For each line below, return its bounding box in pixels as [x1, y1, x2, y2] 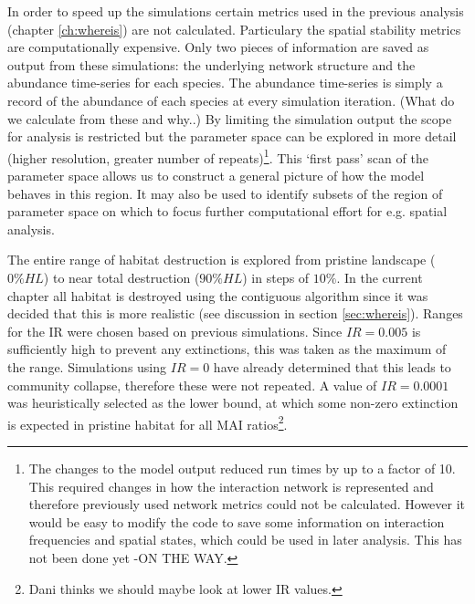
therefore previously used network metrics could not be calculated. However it [28, 495, 466, 514]
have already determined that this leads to [213, 357, 451, 376]
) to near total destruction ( [43, 267, 200, 286]
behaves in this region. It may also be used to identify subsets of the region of [7, 183, 443, 203]
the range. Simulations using [7, 357, 167, 376]
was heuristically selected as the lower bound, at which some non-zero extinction [7, 393, 459, 412]
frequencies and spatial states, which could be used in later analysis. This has [28, 530, 462, 549]
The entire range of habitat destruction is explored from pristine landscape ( [7, 250, 436, 269]
